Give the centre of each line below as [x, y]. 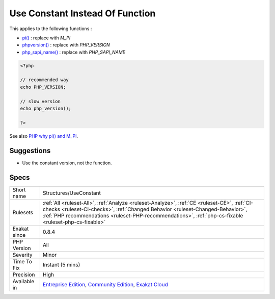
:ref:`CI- [244, 203]
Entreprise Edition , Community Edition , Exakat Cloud [105, 284]
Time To [22, 261]
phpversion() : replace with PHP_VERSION [66, 45]
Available [23, 281]
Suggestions [30, 151]
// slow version [40, 101]
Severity [22, 255]
